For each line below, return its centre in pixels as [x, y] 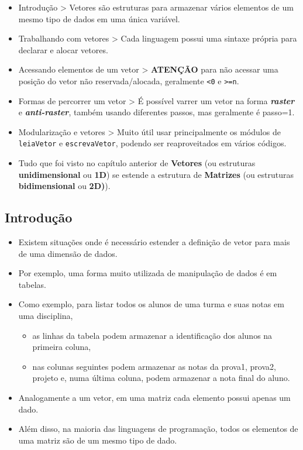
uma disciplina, [46, 316]
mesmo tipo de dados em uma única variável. [99, 18]
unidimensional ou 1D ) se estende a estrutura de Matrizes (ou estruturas [156, 174]
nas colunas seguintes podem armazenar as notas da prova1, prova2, [154, 366]
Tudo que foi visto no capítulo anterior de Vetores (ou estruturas [137, 163]
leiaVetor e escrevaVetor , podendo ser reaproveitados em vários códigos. [152, 143]
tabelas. [32, 284]
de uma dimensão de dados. [68, 253]
